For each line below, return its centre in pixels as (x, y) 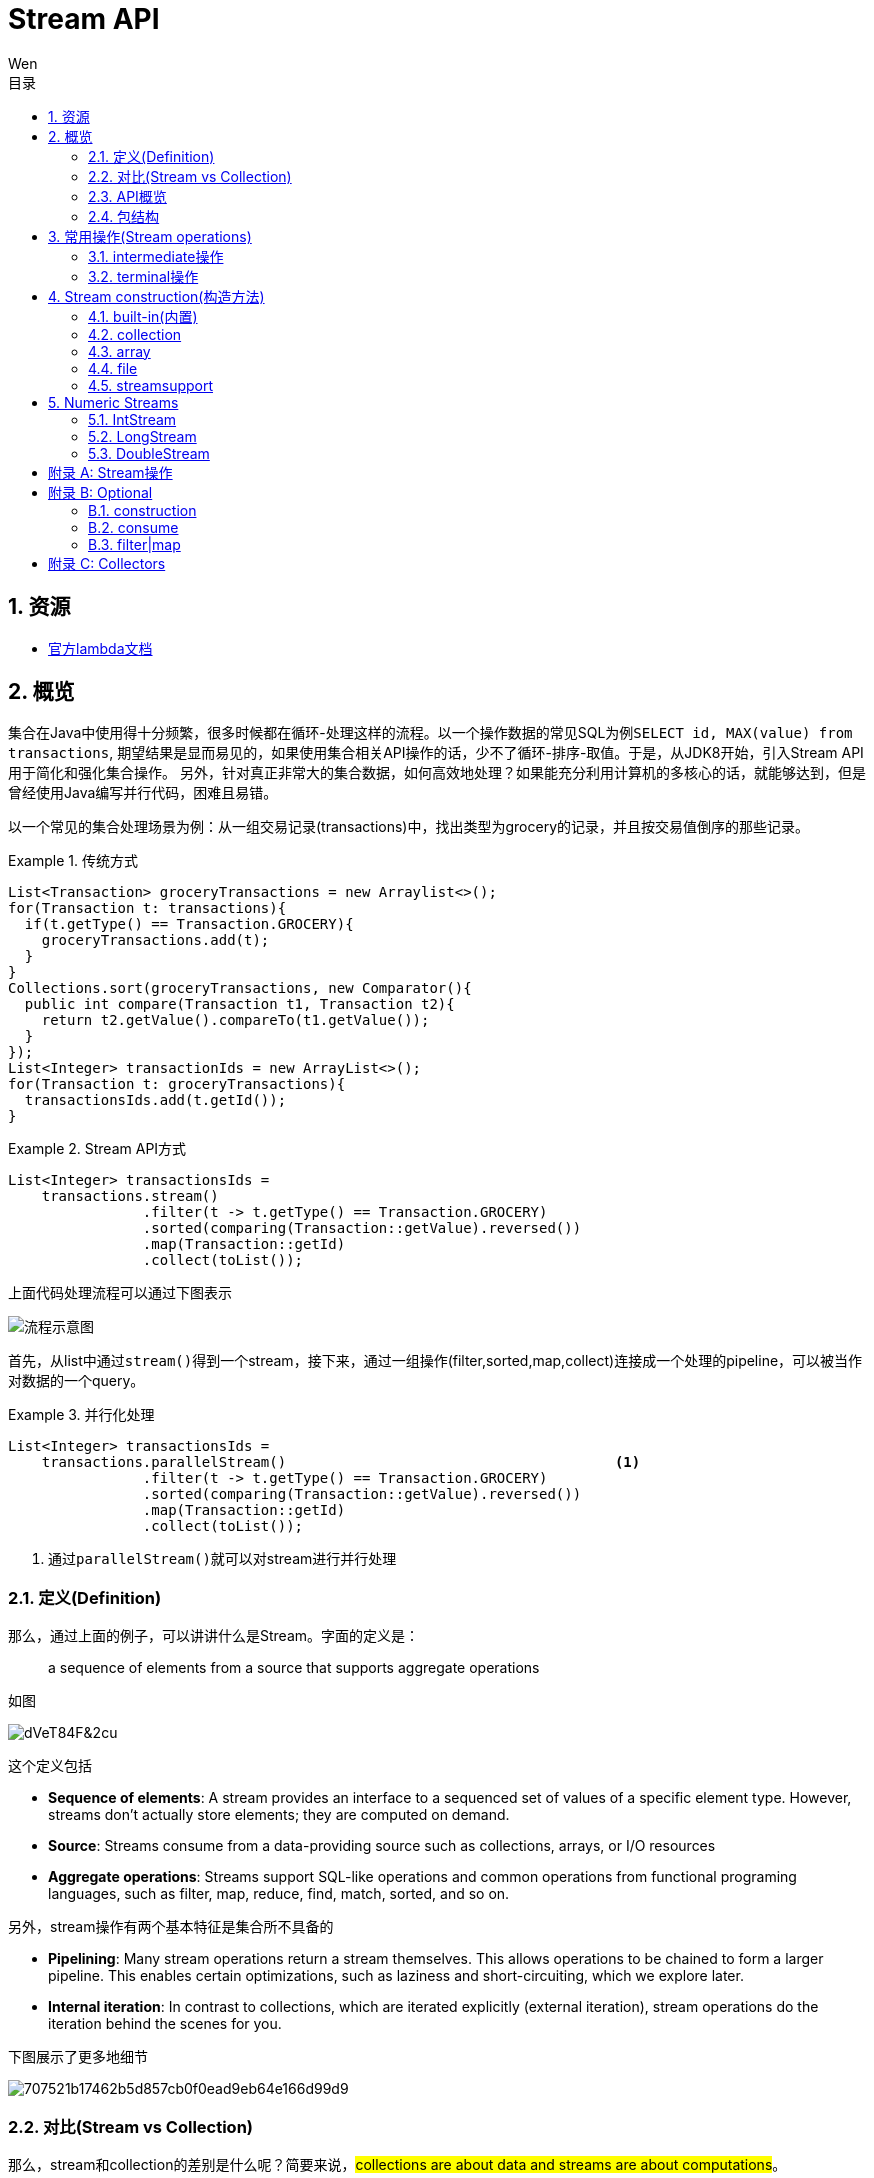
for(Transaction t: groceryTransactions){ (177, 1084)
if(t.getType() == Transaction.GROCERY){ (189, 924)
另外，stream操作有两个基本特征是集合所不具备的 (171, 1927)
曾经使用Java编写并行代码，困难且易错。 (143, 793)
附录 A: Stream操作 (110, 472)
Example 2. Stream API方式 (97, 1149)
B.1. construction (142, 510)
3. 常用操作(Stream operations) (150, 236)
